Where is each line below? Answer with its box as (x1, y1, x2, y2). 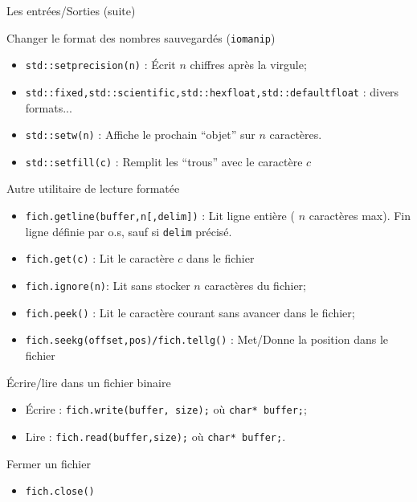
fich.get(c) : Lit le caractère (25, 250, 174, 267)
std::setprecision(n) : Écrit (25, 56, 176, 73)
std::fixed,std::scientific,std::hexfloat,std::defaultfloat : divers (25, 83, 399, 100)
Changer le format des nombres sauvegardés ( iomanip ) (6, 29, 276, 46)
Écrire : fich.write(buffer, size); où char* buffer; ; (25, 401, 307, 418)
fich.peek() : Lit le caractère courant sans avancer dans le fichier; (25, 304, 355, 320)
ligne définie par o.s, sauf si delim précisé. (25, 222, 232, 239)
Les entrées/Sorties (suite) (6, 2, 136, 18)
